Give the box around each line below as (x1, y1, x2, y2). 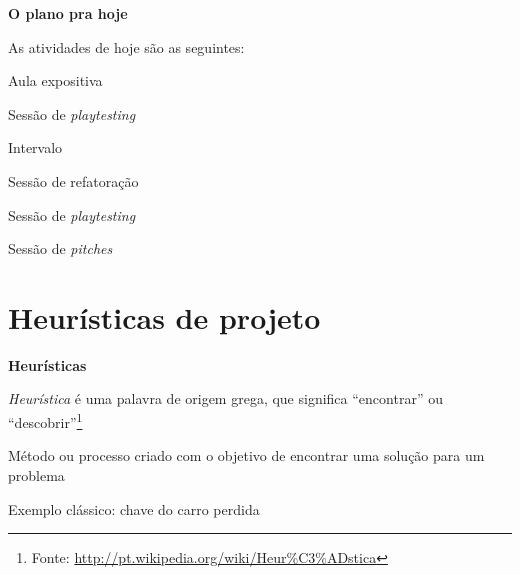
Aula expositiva (8, 70, 103, 91)
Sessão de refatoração (8, 170, 139, 191)
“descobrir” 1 (8, 409, 83, 432)
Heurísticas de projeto (8, 296, 321, 337)
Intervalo (8, 137, 63, 158)
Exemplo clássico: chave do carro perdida (8, 498, 260, 519)
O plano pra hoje (8, 3, 128, 23)
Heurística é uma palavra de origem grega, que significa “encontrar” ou (8, 388, 443, 409)
